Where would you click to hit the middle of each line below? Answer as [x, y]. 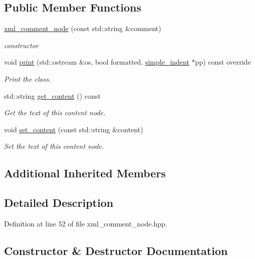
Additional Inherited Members [85, 173]
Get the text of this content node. [55, 112]
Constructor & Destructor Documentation [116, 250]
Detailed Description [59, 203]
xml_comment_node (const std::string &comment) [83, 28]
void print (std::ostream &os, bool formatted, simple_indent [97, 62]
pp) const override [223, 62]
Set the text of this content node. [54, 146]
